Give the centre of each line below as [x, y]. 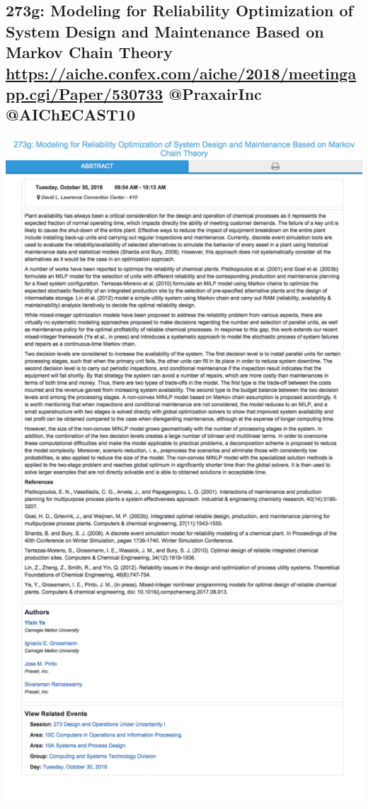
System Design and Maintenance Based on [165, 31]
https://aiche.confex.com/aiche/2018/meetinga [181, 73]
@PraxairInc [215, 93]
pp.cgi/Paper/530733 [85, 93]
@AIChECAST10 [70, 114]
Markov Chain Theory [89, 52]
